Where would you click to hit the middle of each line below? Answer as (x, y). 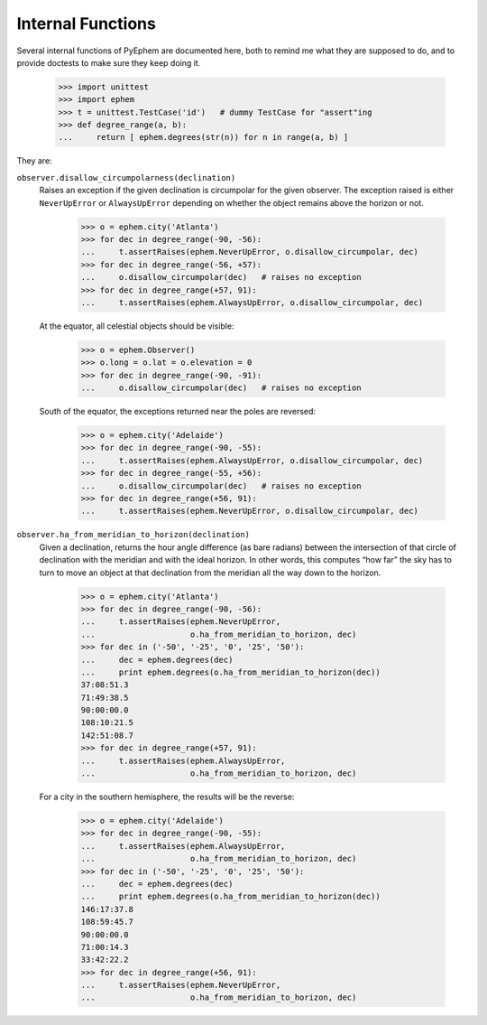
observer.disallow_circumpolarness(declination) (126, 177)
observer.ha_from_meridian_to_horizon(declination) (133, 535)
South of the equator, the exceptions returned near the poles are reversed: (177, 412)
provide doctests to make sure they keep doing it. (109, 62)
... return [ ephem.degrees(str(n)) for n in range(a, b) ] (203, 137)
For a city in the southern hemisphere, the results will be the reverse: (167, 797)
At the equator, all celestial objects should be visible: (137, 326)
